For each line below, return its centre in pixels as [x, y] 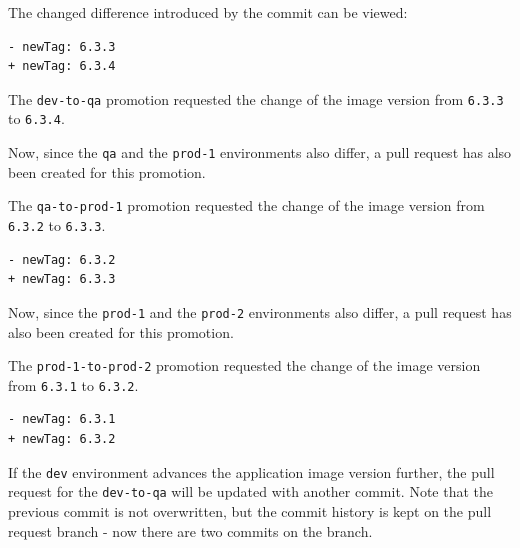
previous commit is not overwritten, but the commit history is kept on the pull [250, 510]
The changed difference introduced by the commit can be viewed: [208, 12]
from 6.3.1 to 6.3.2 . [73, 384]
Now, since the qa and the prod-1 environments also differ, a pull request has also [260, 152]
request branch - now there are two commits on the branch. [190, 530]
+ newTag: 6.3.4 [62, 66]
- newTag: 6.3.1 [62, 419]
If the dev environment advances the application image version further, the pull [251, 471]
